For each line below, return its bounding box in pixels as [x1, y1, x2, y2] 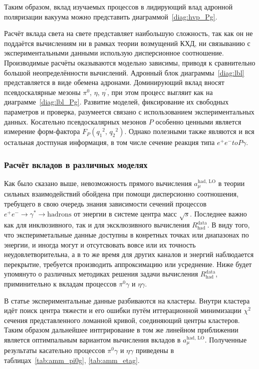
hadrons [47, 210, 72, 218]
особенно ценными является [155, 116, 241, 126]
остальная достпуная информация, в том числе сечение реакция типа [4, 137, 215, 147]
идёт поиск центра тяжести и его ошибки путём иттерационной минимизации [4, 305, 241, 315]
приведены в [135, 345, 174, 355]
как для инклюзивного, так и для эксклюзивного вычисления [4, 219, 190, 230]
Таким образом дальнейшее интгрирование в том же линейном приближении [4, 324, 238, 335]
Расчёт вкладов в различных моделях [4, 158, 148, 170]
